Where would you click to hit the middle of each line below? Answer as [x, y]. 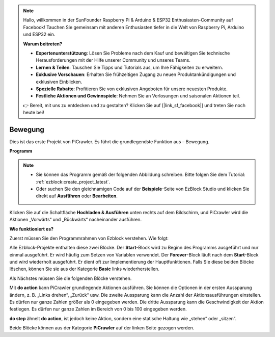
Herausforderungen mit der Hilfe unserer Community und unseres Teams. [113, 60]
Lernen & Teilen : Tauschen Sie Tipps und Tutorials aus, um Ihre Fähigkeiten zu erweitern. [130, 67]
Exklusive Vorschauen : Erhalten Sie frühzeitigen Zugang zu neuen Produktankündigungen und [136, 74]
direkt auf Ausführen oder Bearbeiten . [77, 196]
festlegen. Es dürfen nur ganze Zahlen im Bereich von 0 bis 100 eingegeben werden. [98, 309]
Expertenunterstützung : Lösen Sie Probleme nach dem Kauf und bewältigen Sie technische [133, 53]
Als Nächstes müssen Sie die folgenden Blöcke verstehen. [71, 278]
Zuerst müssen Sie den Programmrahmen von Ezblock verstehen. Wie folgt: [89, 238]
